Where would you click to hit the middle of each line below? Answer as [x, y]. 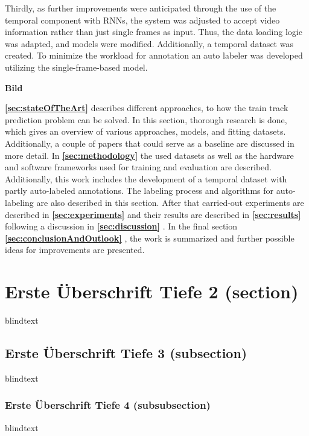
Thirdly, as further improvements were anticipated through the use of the [141, 8]
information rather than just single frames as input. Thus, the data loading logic [154, 32]
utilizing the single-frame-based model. [76, 67]
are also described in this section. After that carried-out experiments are [170, 202]
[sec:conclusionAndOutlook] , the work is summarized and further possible [150, 238]
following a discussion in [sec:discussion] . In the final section [121, 226]
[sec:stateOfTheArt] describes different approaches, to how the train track [147, 108]
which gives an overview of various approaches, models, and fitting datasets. [145, 131]
